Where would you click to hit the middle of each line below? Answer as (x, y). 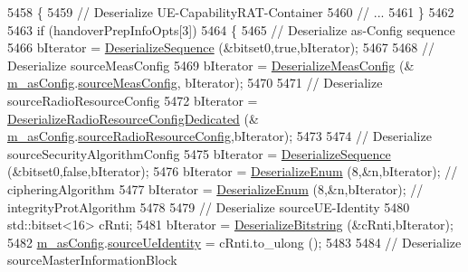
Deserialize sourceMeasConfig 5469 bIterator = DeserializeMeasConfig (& (211, 65)
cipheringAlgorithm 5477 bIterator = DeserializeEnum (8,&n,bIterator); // (215, 188)
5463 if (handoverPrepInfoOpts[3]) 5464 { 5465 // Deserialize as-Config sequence (231, 29)
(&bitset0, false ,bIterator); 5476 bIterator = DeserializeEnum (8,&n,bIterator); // (233, 171)
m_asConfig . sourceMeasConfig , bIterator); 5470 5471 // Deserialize (195, 83)
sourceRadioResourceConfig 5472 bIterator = (133, 100)
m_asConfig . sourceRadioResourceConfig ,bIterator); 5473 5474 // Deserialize (220, 136)
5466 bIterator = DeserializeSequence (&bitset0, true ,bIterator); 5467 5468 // (221, 47)
